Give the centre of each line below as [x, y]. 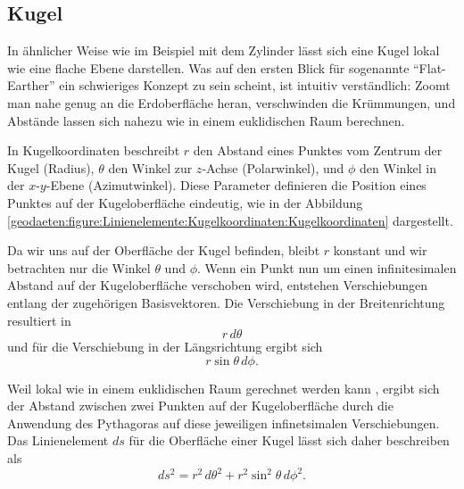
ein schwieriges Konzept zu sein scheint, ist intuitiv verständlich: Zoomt [255, 85]
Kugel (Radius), [51, 167]
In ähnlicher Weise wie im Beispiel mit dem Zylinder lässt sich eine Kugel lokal [224, 50]
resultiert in [39, 320]
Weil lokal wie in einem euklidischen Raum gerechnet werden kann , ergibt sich [224, 388]
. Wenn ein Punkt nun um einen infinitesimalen [327, 267]
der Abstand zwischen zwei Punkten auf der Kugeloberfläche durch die [200, 406]
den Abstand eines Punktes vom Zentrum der [318, 150]
